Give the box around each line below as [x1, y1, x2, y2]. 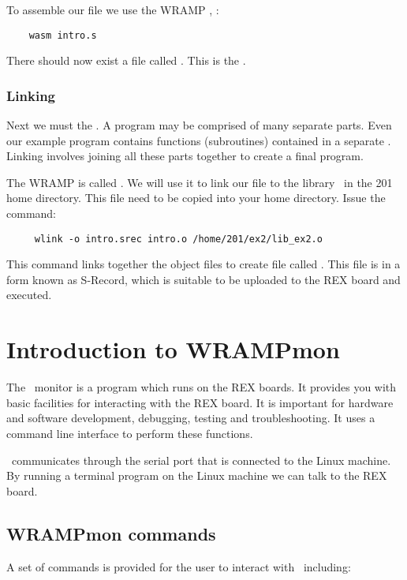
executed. [6, 286, 52, 303]
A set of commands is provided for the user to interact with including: [6, 558, 351, 574]
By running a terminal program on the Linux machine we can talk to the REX [6, 467, 387, 484]
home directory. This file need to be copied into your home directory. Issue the [6, 189, 386, 206]
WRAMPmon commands [6, 521, 216, 545]
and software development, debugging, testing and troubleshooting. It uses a [6, 410, 375, 426]
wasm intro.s [28, 29, 97, 41]
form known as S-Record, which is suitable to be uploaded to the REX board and [6, 271, 401, 287]
